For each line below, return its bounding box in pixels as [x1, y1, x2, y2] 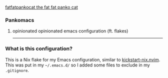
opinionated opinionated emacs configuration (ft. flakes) [12, 28, 128, 34]
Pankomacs [5, 16, 34, 23]
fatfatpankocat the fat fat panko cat [5, 4, 78, 10]
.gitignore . [5, 67, 29, 73]
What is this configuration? [5, 45, 72, 52]
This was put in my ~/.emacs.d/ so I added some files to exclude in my [5, 62, 150, 68]
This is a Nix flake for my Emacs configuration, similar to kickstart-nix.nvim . [5, 56, 160, 62]
